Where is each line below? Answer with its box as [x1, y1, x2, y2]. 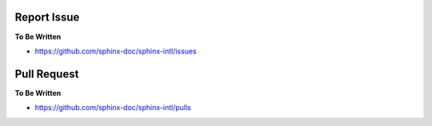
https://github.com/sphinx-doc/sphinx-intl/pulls [34, 103, 191, 112]
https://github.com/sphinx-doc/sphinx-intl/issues [34, 46, 197, 56]
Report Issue [14, 10, 80, 24]
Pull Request [14, 67, 79, 81]
